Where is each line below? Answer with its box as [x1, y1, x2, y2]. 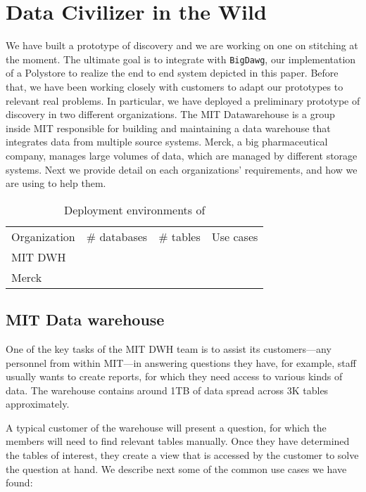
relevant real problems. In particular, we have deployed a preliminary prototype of [6, 93, 360, 108]
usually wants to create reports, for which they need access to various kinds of [6, 369, 343, 384]
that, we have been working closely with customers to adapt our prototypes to [6, 79, 343, 93]
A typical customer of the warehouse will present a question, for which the [6, 420, 327, 434]
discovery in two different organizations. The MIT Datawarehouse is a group [6, 107, 335, 122]
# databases [86, 228, 148, 245]
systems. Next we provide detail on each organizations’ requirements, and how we [6, 162, 358, 176]
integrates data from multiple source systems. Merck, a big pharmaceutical [6, 134, 328, 149]
